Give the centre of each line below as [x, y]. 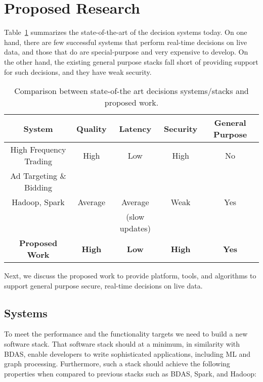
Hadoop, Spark [38, 202]
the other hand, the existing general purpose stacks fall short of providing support [131, 61]
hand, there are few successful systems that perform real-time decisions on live [126, 42]
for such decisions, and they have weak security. [78, 71]
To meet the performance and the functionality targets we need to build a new [126, 334]
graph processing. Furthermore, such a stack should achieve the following [117, 364]
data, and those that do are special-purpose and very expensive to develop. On [126, 52]
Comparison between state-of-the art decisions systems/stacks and [131, 91]
